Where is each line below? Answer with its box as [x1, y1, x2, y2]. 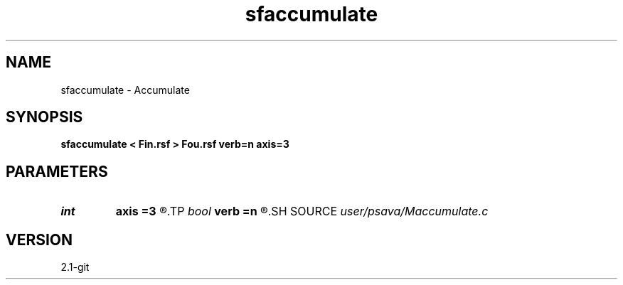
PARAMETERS [6, 162, 108, 181]
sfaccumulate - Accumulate [60, 83, 190, 96]
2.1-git [60, 261, 90, 274]
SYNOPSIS [6, 108, 83, 127]
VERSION [6, 230, 73, 249]
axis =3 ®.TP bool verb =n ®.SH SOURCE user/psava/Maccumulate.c [115, 204, 489, 219]
